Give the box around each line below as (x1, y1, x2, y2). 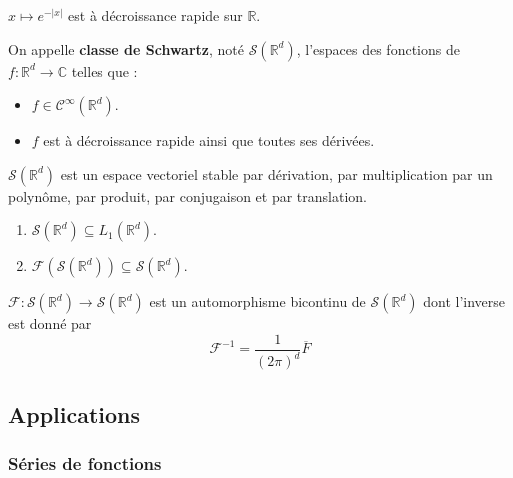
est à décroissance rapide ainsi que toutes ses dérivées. (43, 130, 375, 151)
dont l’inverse (423, 291, 506, 312)
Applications (8, 398, 141, 429)
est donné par (8, 313, 92, 334)
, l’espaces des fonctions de (296, 38, 460, 59)
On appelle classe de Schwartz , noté (8, 38, 244, 59)
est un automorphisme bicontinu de (149, 291, 366, 312)
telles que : (71, 60, 138, 81)
